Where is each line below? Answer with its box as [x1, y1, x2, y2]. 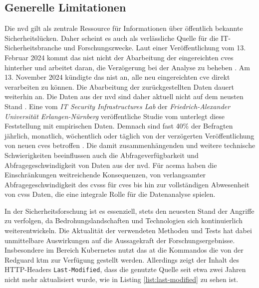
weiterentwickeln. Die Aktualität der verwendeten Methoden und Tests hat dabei [4, 225, 252, 236]
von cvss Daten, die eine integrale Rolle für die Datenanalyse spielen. [4, 189, 216, 199]
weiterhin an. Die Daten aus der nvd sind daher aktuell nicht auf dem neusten [4, 91, 244, 102]
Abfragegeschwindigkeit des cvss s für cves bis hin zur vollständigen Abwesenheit [4, 179, 250, 189]
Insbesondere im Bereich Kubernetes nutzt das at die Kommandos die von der [4, 245, 244, 255]
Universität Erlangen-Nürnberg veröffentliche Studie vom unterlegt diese [4, 111, 225, 121]
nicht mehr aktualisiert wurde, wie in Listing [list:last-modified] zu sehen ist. [4, 274, 239, 285]
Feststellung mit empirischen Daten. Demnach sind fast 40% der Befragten [4, 121, 233, 131]
